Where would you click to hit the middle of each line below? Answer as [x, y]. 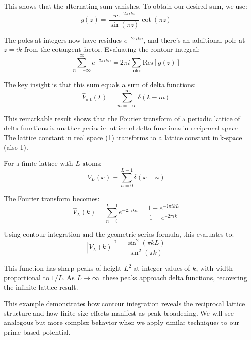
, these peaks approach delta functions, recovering [173, 277]
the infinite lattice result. [41, 287]
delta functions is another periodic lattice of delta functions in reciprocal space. [122, 128]
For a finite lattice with [39, 163]
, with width [214, 268]
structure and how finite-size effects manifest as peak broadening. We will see [119, 313]
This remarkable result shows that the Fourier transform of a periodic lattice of [122, 118]
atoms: [92, 163]
